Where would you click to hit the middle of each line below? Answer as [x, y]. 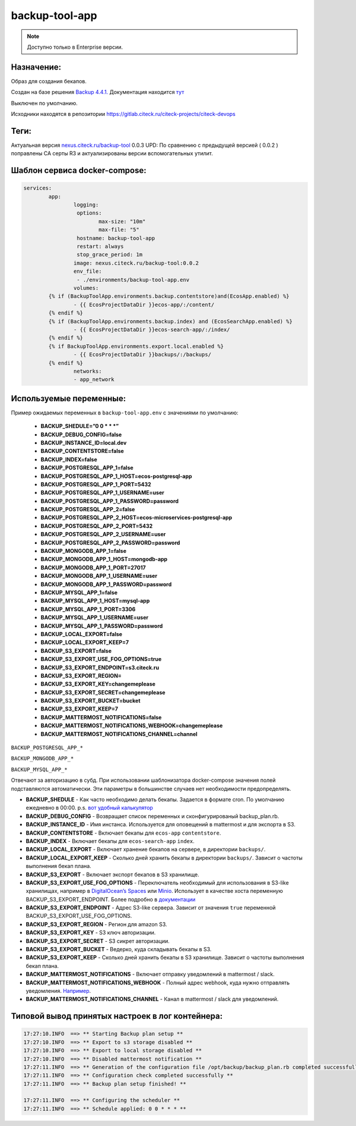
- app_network [94, 380]
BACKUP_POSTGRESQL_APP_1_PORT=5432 [96, 484]
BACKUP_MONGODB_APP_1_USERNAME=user [99, 576]
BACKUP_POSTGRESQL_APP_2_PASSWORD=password [110, 542]
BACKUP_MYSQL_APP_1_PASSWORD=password [102, 626]
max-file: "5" [119, 230]
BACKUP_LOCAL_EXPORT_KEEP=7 [85, 643]
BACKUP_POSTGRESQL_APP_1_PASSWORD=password [110, 501]
